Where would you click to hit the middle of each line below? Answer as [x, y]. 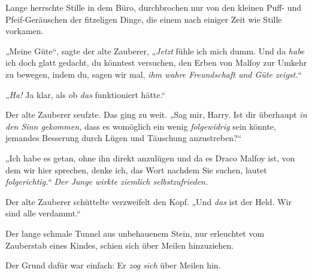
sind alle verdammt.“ [43, 213]
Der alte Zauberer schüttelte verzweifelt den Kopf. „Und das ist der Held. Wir [149, 201]
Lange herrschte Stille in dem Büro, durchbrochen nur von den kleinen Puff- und [154, 7]
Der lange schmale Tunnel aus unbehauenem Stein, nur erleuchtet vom [135, 233]
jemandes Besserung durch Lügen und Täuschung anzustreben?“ [124, 138]
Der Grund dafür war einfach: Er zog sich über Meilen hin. [113, 265]
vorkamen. [25, 31]
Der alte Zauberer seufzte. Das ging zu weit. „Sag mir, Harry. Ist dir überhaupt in [156, 114]
